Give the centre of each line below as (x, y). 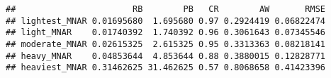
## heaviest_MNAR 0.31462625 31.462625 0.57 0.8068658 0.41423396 (166, 68)
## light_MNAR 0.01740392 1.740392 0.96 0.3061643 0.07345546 (166, 33)
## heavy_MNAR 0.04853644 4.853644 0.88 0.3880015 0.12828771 (166, 56)
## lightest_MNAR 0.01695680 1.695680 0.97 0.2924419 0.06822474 (166, 21)
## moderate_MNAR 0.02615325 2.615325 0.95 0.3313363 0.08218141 (166, 44)
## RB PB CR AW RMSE (166, 9)
